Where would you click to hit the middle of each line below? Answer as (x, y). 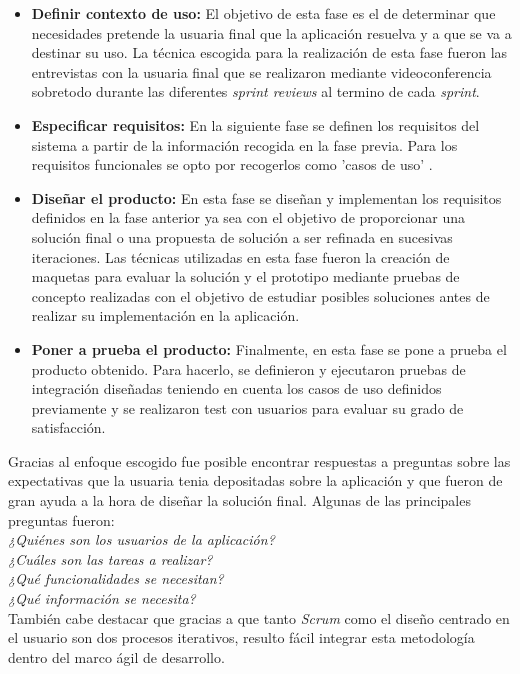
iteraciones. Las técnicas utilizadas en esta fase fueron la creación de (240, 256)
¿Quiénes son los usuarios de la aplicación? (141, 539)
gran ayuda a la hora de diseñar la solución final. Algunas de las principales (239, 500)
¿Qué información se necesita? (102, 598)
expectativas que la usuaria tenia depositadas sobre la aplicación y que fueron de (255, 480)
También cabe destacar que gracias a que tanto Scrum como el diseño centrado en (259, 617)
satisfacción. (68, 427)
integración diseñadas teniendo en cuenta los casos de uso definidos (236, 388)
